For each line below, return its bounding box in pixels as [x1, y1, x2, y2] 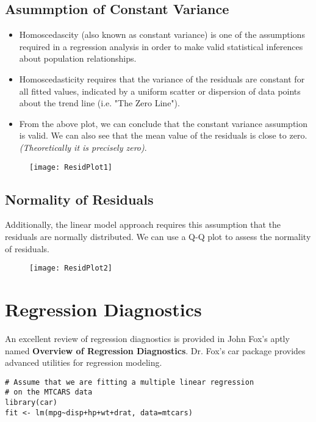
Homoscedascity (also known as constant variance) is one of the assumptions [19, 28, 305, 41]
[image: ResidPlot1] [29, 162, 113, 172]
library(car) [5, 398, 57, 407]
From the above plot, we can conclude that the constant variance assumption [19, 117, 308, 129]
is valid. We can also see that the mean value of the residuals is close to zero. [19, 129, 307, 142]
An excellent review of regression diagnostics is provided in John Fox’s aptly [5, 332, 290, 344]
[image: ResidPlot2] [29, 264, 113, 273]
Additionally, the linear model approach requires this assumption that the [5, 218, 281, 231]
